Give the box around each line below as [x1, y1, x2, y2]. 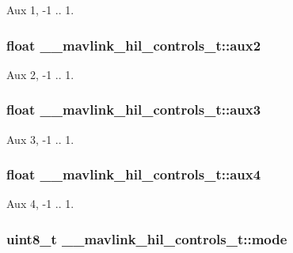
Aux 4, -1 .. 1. [6, 195, 74, 212]
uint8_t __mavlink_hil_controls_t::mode [6, 228, 287, 248]
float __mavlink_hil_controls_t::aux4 [6, 164, 261, 184]
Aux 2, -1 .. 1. [6, 66, 74, 82]
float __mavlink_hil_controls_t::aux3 [6, 100, 261, 119]
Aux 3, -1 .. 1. [6, 130, 74, 147]
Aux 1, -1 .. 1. [6, 2, 74, 17]
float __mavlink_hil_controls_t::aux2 [6, 35, 261, 55]
